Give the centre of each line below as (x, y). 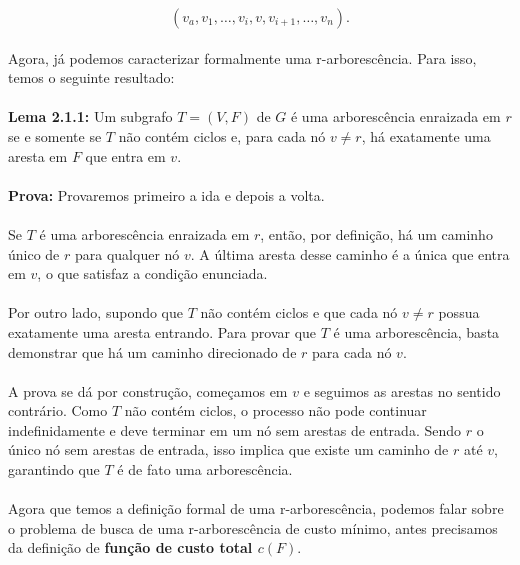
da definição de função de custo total (130, 547)
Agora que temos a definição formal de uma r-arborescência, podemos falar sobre (256, 508)
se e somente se (55, 135)
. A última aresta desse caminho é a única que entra (350, 253)
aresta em (38, 155)
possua (459, 312)
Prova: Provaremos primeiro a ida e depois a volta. (166, 194)
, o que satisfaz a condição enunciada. (152, 273)
